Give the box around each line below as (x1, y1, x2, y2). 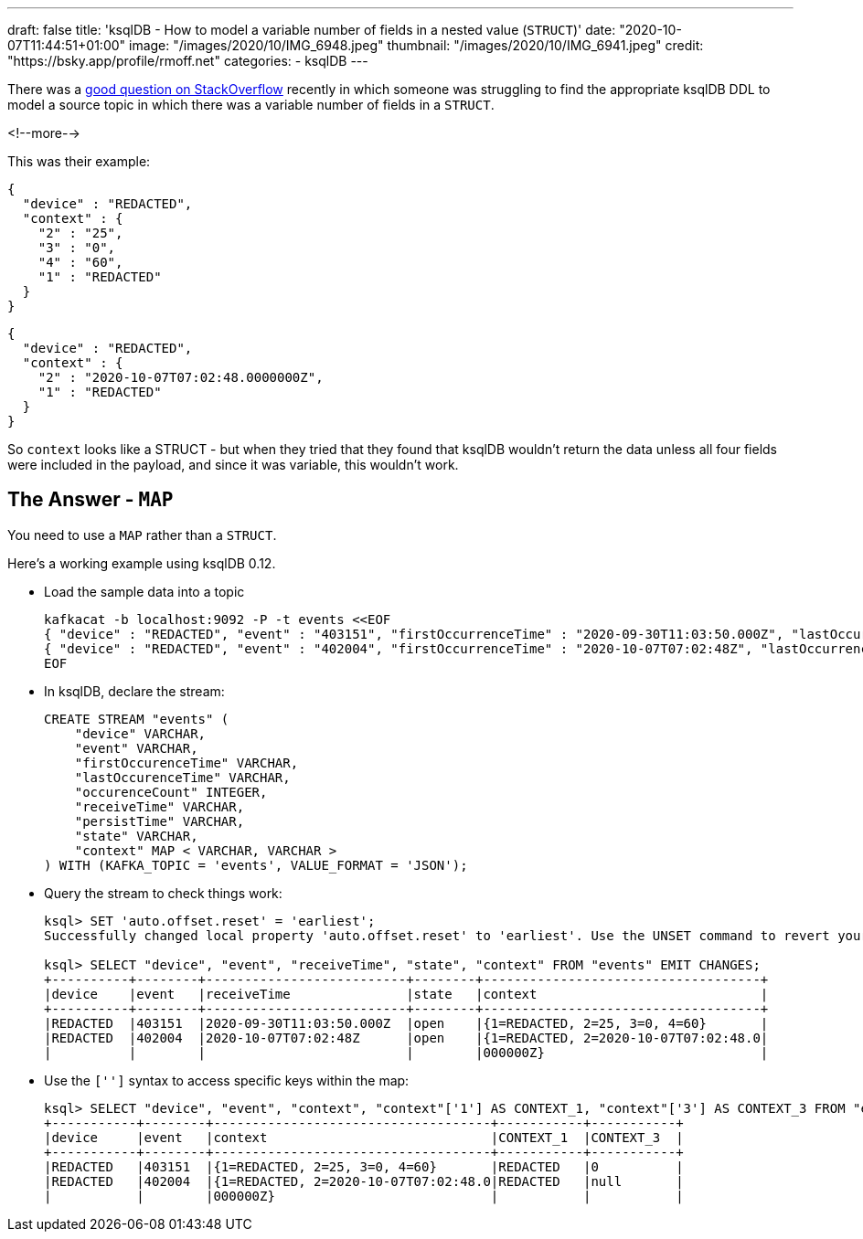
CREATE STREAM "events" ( (44, 711, 229, 726)
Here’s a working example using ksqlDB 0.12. (7, 555, 276, 571)
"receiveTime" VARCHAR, (74, 799, 245, 814)
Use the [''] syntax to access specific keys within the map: (44, 1072, 410, 1088)
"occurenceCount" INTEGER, (74, 784, 268, 800)
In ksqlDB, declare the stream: (44, 683, 225, 699)
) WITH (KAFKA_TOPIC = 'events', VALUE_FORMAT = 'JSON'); (44, 857, 468, 873)
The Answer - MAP (7, 488, 174, 512)
